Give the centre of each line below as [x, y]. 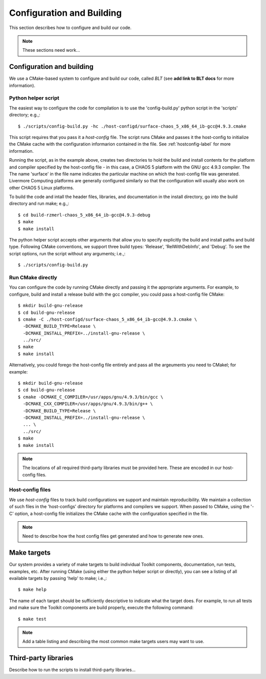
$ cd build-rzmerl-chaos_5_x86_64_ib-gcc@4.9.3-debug [84, 215]
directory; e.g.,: [25, 115]
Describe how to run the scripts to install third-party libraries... [72, 670]
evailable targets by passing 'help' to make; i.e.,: [58, 578]
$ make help [32, 590]
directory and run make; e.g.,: [39, 204]
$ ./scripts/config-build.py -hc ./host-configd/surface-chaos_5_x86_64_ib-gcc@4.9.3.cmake [132, 126]
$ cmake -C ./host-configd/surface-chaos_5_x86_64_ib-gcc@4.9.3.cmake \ [107, 319]
